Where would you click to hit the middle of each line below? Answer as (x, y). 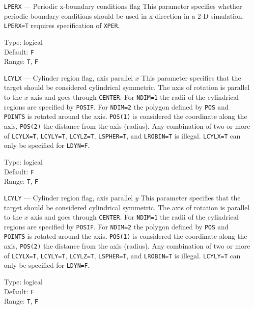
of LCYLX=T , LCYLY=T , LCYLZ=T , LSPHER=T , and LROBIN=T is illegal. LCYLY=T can (122, 255)
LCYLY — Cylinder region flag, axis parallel (69, 197)
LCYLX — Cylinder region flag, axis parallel (69, 77)
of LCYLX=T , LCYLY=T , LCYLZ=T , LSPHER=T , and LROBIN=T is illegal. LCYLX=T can (122, 135)
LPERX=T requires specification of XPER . (62, 25)
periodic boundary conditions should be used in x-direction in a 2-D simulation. (124, 15)
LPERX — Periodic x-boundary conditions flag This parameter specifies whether (123, 6)
